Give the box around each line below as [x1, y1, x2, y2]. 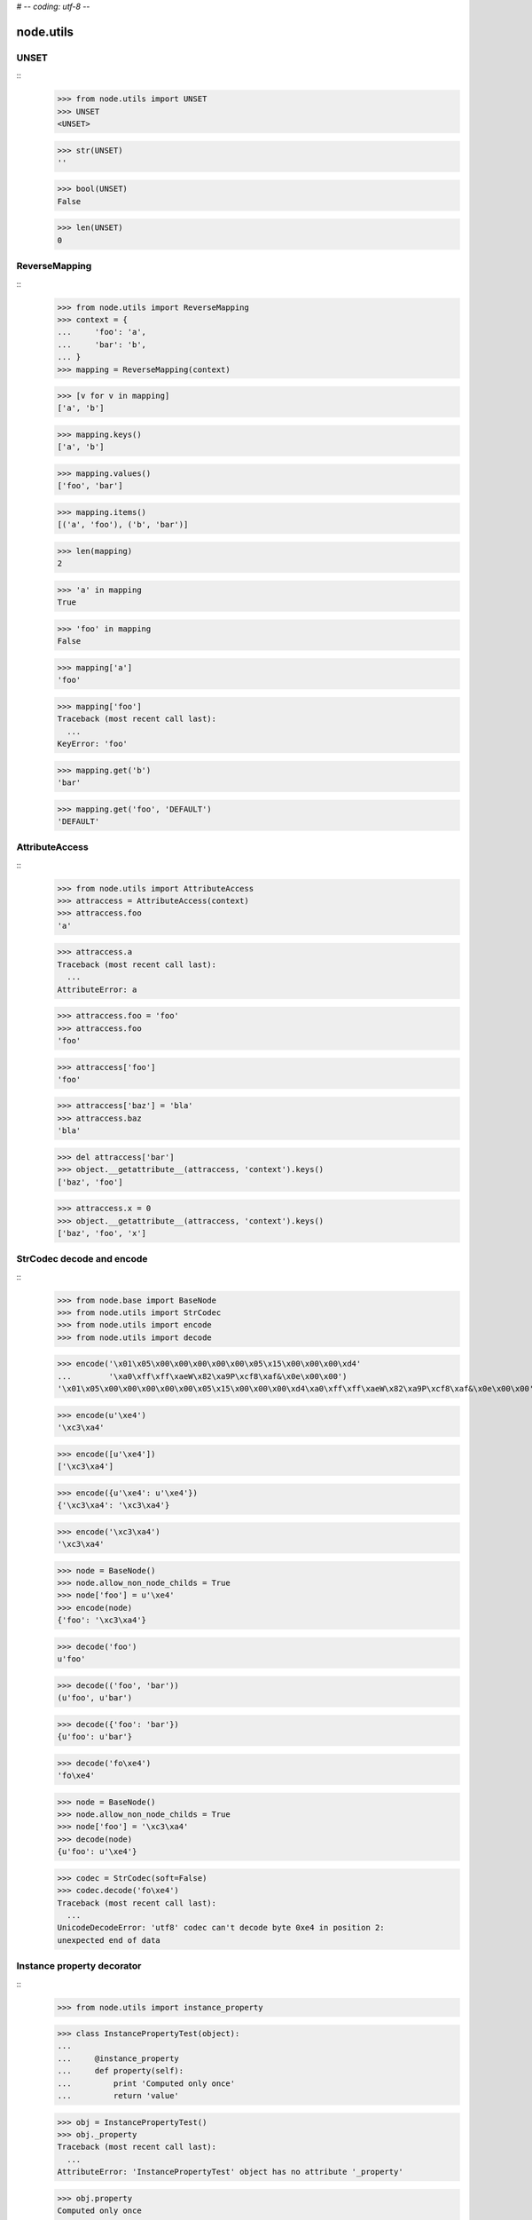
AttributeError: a [57, 984, 137, 995]
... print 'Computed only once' [57, 2078, 235, 2089]
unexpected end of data [57, 1935, 161, 1945]
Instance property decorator [16, 1960, 142, 1972]
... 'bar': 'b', [57, 339, 146, 350]
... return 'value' [57, 2091, 179, 2101]
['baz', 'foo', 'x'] [57, 1228, 146, 1238]
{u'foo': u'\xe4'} [57, 1847, 137, 1857]
